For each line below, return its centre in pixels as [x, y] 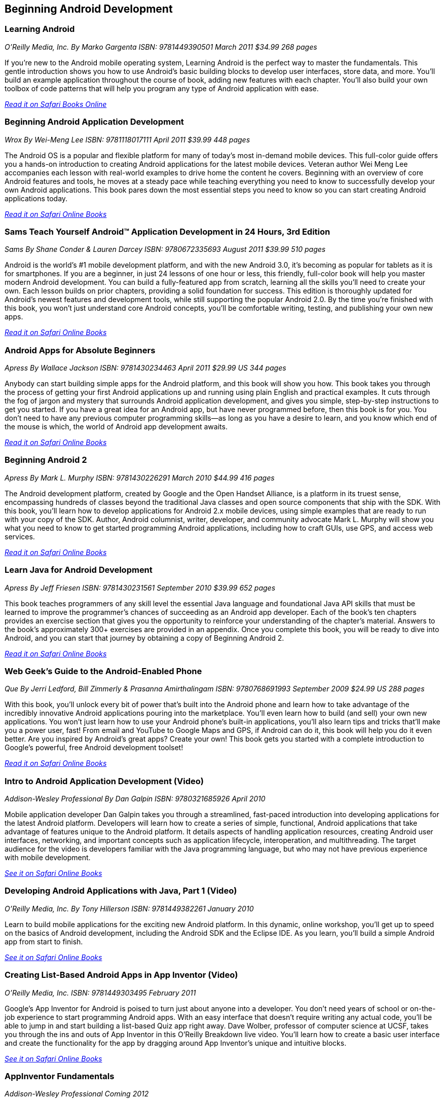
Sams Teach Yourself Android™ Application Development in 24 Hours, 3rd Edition [168, 231]
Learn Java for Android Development [79, 570]
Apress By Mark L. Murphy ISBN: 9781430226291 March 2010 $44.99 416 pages [140, 477]
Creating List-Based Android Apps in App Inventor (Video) [121, 975]
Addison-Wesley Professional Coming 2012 [77, 1094]
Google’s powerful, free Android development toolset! [94, 748]
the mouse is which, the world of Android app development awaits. [116, 427]
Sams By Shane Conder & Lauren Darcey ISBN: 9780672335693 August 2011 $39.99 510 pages [165, 249]
